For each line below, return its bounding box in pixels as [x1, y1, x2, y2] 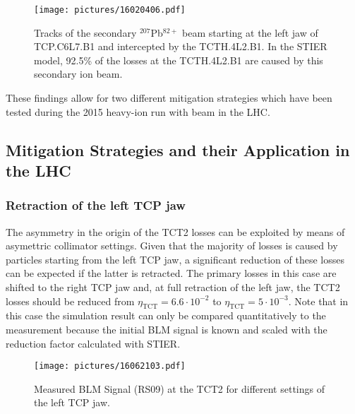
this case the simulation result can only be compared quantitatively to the [6, 308, 326, 323]
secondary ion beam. [34, 66, 123, 81]
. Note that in [288, 293, 349, 308]
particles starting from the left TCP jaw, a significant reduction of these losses [6, 252, 344, 266]
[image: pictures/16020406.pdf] [34, 5, 186, 15]
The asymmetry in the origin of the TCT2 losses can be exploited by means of [6, 224, 345, 239]
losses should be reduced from [6, 293, 135, 308]
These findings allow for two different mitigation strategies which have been [6, 90, 332, 105]
